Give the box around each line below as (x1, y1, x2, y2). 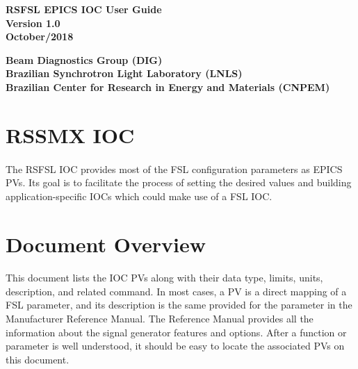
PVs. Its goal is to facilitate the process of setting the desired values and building (6, 175, 352, 190)
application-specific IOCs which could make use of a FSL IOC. (6, 188, 272, 203)
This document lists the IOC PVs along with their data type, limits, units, (6, 270, 323, 285)
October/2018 (6, 29, 74, 44)
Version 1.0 (6, 15, 60, 30)
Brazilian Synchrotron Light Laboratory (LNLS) (6, 66, 243, 81)
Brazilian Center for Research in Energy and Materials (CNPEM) (6, 79, 330, 94)
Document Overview (6, 229, 206, 258)
